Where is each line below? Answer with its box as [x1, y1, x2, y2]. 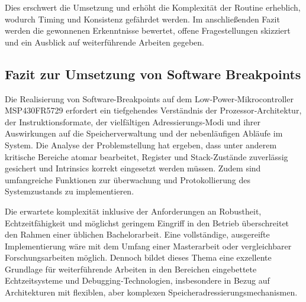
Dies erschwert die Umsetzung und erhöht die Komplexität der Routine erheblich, [5, 1, 301, 13]
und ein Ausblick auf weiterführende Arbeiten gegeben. [5, 35, 205, 48]
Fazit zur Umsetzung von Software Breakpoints [5, 64, 301, 83]
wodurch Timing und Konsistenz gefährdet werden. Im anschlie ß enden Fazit [5, 12, 280, 25]
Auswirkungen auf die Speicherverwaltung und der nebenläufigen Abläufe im [5, 127, 283, 139]
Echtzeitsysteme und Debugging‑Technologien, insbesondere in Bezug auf [5, 274, 270, 287]
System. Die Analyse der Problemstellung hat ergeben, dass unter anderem [5, 138, 277, 151]
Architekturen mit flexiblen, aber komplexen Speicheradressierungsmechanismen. [5, 286, 298, 298]
